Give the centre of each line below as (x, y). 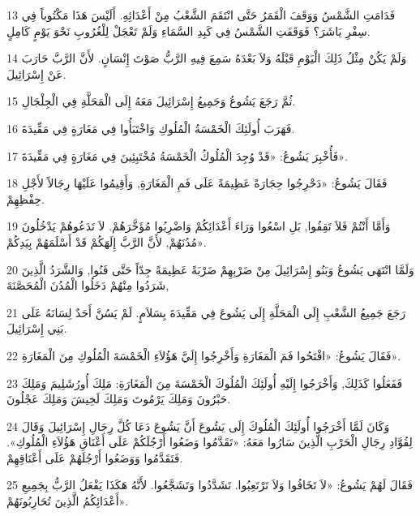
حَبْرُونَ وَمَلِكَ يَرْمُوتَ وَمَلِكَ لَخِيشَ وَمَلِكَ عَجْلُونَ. (119, 399)
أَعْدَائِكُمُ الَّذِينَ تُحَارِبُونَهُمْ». (68, 501)
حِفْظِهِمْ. (26, 198)
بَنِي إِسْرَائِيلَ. (37, 328)
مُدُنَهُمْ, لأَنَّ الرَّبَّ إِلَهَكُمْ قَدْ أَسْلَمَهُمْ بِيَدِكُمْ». (107, 241)
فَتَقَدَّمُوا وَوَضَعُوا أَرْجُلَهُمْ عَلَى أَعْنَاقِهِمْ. (95, 457)
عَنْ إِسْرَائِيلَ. (36, 73)
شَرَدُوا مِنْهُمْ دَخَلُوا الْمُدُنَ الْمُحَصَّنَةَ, (88, 285)
